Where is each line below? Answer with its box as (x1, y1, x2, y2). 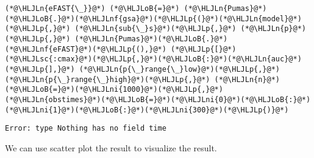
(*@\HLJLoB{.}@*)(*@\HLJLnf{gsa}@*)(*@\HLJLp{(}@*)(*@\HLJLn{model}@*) (5, 14, 302, 23)
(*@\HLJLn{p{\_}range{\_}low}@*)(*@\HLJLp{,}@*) (79, 64, 280, 74)
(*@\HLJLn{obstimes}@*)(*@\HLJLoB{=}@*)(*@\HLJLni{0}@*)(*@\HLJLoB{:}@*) (5, 95, 311, 104)
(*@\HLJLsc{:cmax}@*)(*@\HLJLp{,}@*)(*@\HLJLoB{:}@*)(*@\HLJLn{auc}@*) (5, 55, 302, 64)
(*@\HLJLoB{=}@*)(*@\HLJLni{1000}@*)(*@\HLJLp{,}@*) (5, 85, 223, 94)
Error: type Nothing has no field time (5, 124, 166, 133)
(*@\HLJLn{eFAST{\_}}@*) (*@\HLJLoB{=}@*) (5, 4, 180, 13)
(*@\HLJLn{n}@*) (214, 75, 280, 84)
